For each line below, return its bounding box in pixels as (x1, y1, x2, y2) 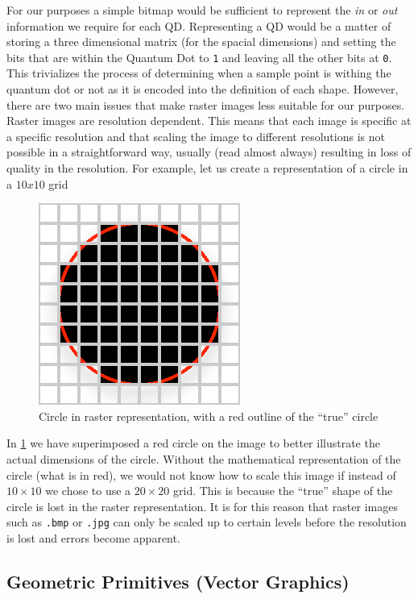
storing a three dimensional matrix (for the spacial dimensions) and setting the (6, 33, 396, 50)
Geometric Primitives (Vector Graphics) (6, 568, 350, 593)
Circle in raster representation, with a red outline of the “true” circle (39, 407, 379, 424)
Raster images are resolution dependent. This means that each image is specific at (6, 112, 412, 129)
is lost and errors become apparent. (6, 530, 180, 546)
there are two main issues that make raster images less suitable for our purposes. (6, 96, 405, 113)
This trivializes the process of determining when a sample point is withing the (6, 64, 391, 81)
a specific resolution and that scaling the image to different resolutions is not (6, 127, 385, 144)
